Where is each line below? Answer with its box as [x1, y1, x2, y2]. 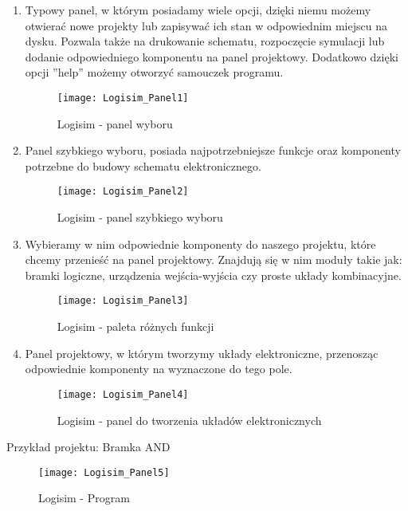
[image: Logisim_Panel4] [57, 388, 189, 400]
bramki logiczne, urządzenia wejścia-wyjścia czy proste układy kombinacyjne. [25, 266, 402, 283]
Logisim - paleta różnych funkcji [57, 318, 214, 335]
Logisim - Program [38, 489, 130, 506]
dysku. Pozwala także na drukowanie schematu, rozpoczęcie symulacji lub [25, 33, 385, 49]
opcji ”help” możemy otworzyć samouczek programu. [25, 64, 284, 81]
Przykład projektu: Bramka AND [6, 438, 171, 455]
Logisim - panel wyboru [57, 115, 173, 132]
